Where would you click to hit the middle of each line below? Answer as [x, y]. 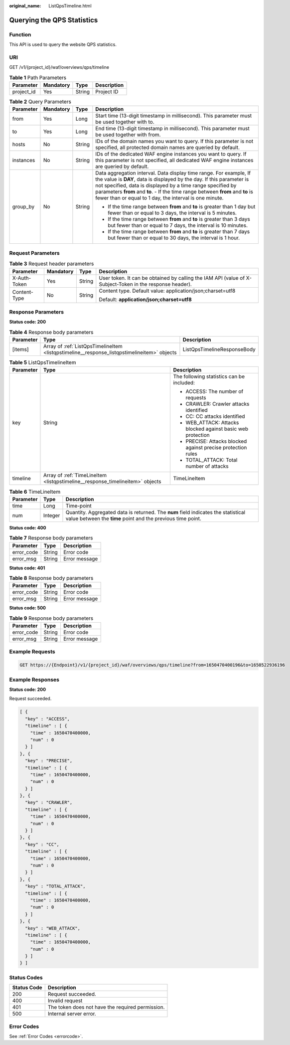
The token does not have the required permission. [106, 1007]
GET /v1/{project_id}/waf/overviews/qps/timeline [59, 67]
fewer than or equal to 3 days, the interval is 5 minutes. [172, 213]
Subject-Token [116, 284]
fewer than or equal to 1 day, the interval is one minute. [159, 198]
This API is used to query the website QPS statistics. [63, 44]
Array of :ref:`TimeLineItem [75, 475]
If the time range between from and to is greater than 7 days [179, 232]
